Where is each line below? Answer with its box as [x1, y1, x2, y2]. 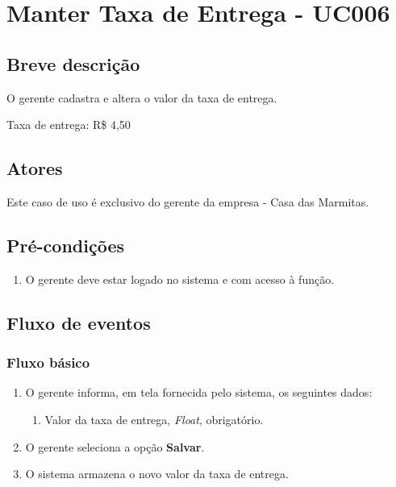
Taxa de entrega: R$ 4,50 [6, 116, 131, 133]
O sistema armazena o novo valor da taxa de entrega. [25, 465, 289, 482]
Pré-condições [6, 232, 124, 257]
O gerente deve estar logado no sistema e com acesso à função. [25, 270, 335, 287]
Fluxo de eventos [6, 310, 151, 335]
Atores [6, 156, 63, 181]
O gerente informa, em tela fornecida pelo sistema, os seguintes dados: [25, 384, 373, 401]
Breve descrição [6, 51, 140, 76]
